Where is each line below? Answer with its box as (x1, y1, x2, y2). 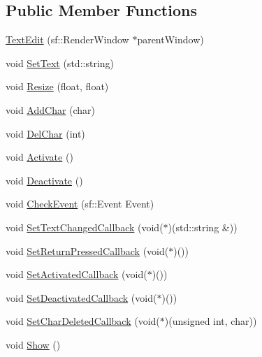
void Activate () (6, 150, 73, 164)
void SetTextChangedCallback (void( (6, 219, 163, 234)
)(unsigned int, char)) (164, 314, 257, 328)
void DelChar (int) (6, 126, 85, 140)
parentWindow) (137, 32, 204, 47)
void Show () (6, 337, 61, 351)
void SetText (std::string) (6, 55, 115, 70)
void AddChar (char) (6, 102, 96, 117)
